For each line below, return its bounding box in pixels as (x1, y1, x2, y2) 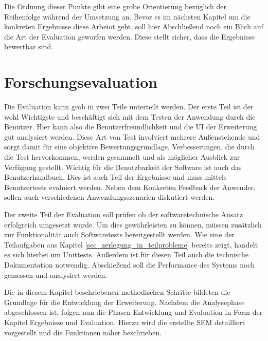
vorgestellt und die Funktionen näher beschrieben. (4, 327, 162, 337)
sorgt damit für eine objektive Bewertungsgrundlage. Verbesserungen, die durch (4, 141, 255, 152)
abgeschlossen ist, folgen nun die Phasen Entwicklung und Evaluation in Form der (4, 307, 263, 317)
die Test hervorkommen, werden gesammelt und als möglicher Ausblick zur (4, 151, 240, 162)
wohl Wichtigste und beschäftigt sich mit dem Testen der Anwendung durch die (4, 111, 256, 122)
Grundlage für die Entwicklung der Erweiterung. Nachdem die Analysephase (4, 296, 245, 307)
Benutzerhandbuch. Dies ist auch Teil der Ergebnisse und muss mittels (4, 172, 227, 182)
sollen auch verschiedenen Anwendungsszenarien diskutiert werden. (4, 192, 215, 202)
